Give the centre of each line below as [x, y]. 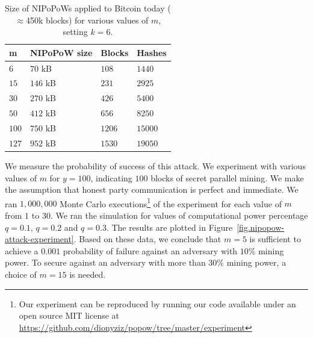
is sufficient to [275, 239]
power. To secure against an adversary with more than [105, 262]
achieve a [22, 250]
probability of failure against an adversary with [150, 250]
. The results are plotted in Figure [169, 227]
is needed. [88, 274]
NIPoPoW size [61, 52]
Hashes [152, 52]
